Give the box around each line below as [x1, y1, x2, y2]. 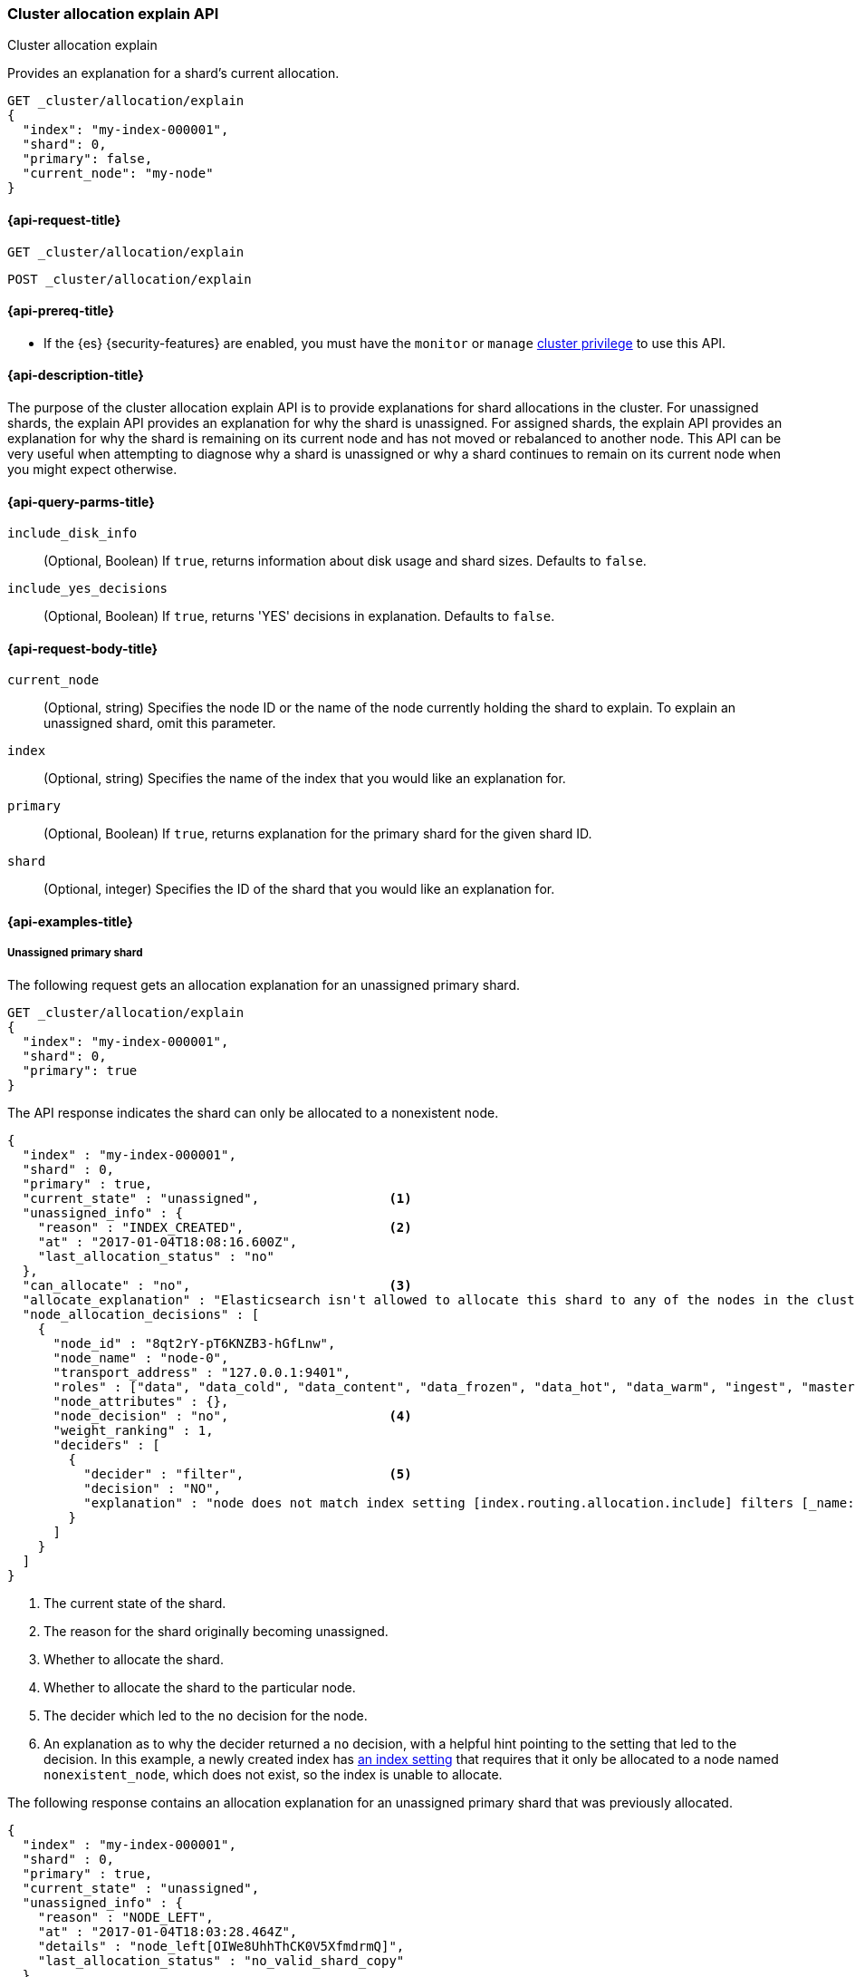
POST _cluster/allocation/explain [7, 271, 252, 286]
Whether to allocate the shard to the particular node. [43, 1679, 356, 1695]
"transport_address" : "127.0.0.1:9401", [53, 1364, 351, 1380]
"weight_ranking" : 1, [53, 1422, 214, 1438]
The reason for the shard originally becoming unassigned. [43, 1623, 389, 1639]
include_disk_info [7, 526, 138, 541]
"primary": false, [22, 151, 153, 167]
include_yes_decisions [7, 581, 168, 596]
